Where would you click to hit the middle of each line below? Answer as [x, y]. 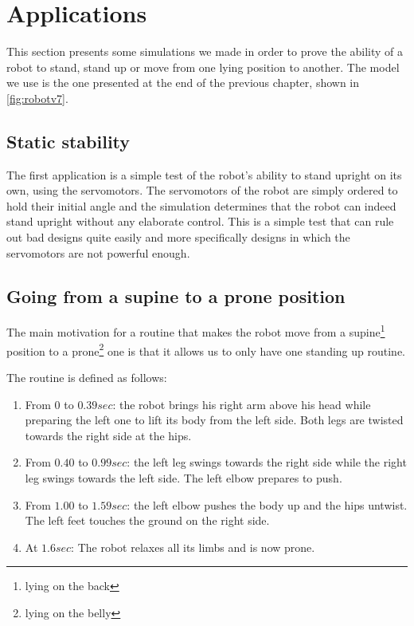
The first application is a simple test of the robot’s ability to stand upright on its [204, 174]
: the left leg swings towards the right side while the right [267, 462]
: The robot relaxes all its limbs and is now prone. [193, 547]
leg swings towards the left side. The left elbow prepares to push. [184, 477]
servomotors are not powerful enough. [98, 252]
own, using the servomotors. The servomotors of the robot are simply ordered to [202, 190]
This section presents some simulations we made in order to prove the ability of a [205, 51]
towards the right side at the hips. [108, 435]
